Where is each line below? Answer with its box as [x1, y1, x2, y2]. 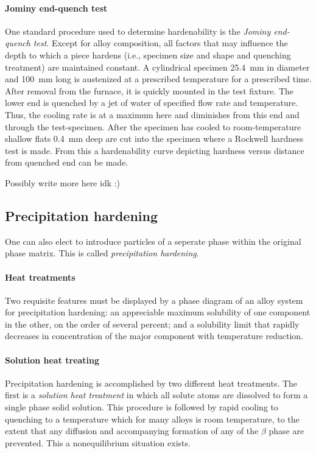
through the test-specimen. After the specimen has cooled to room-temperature [5, 120, 301, 133]
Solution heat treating [5, 353, 100, 366]
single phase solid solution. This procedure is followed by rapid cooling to [5, 401, 278, 413]
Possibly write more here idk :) [5, 176, 121, 189]
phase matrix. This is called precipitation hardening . [5, 247, 199, 259]
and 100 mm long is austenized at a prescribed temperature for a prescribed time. [5, 72, 312, 85]
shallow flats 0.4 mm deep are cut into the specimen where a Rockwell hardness [5, 132, 304, 145]
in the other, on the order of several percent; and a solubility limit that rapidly [5, 317, 300, 330]
